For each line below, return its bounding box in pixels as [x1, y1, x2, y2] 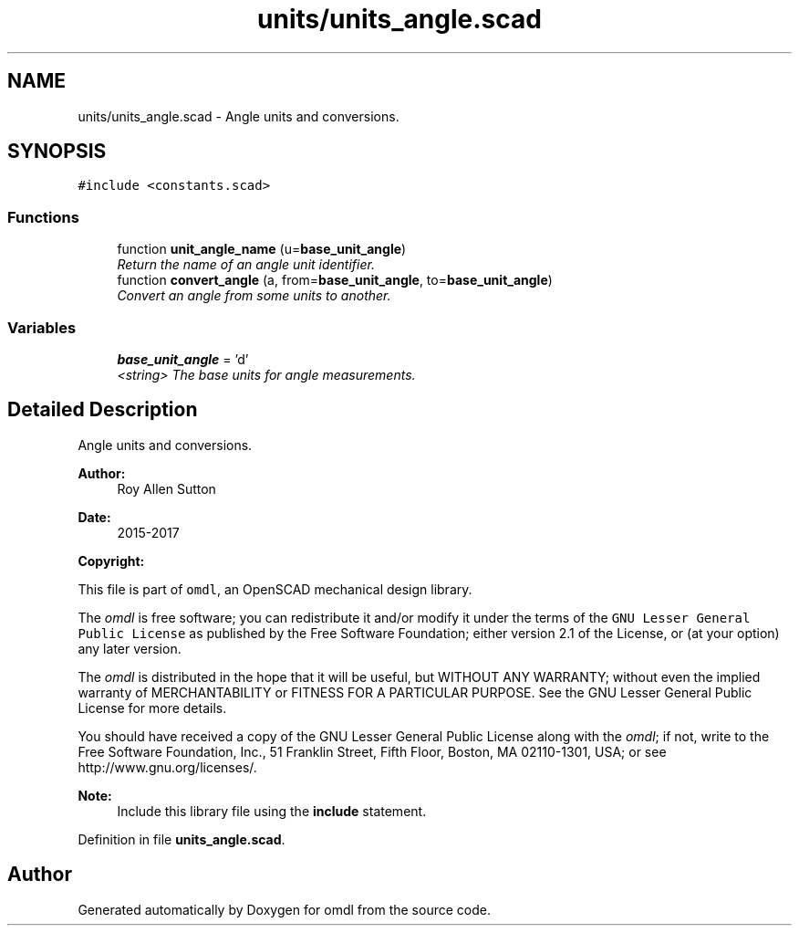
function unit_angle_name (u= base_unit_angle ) [117, 241, 407, 257]
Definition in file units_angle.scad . [78, 831, 285, 847]
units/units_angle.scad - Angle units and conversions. [78, 108, 399, 124]
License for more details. [78, 699, 227, 716]
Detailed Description [7, 398, 198, 422]
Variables [7, 318, 77, 337]
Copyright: [78, 552, 145, 569]
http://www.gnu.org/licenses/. [78, 759, 257, 775]
